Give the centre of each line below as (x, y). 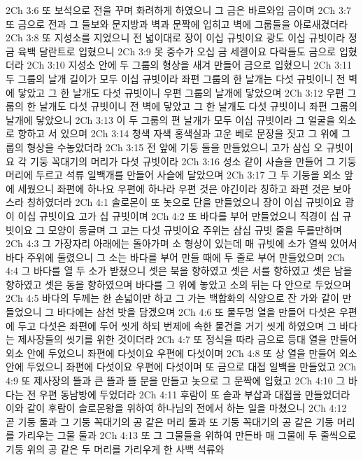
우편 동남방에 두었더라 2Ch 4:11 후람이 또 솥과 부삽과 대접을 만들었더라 (194, 394)
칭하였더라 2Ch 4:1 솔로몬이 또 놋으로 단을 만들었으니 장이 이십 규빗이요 (184, 202)
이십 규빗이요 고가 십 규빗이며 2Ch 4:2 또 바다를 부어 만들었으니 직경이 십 (178, 215)
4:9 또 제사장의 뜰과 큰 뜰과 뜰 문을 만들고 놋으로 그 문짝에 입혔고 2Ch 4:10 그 (176, 381)
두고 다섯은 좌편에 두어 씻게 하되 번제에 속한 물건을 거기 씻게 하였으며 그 (177, 325)
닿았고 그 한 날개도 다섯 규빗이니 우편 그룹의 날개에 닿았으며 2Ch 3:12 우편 (181, 92)
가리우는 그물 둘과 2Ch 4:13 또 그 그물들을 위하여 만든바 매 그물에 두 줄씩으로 (187, 435)
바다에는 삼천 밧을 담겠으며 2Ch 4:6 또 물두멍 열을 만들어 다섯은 (197, 312)
